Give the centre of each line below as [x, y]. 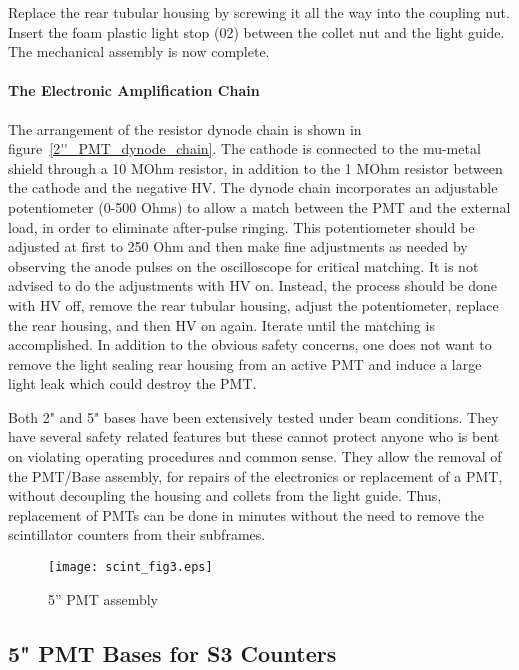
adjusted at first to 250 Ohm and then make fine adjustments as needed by [238, 246]
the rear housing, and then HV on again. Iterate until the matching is [221, 324]
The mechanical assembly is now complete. [139, 51]
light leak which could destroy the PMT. [132, 383]
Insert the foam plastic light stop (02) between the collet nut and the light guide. [256, 31]
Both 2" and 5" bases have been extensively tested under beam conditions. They [253, 416]
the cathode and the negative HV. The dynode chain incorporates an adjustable [253, 187]
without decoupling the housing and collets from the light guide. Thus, [225, 495]
